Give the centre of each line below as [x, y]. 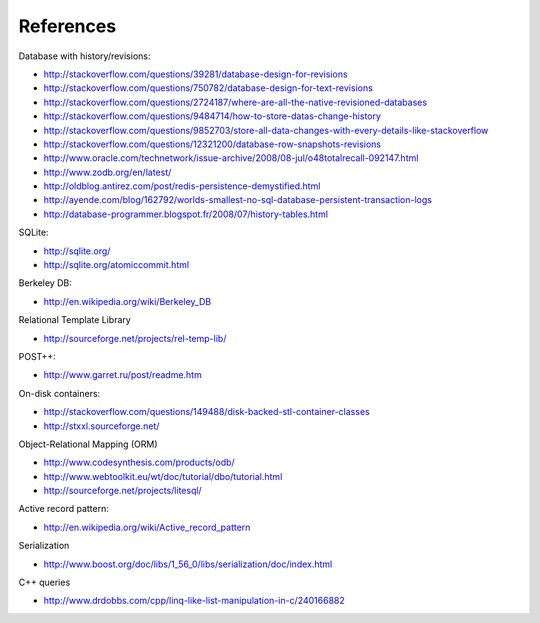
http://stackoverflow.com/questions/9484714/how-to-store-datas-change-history [212, 116]
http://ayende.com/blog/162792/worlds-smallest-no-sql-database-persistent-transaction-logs [237, 200]
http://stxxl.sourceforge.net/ [101, 426]
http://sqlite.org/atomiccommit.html [116, 265]
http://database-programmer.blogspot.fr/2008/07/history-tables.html [186, 214]
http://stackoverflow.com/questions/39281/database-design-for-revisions [196, 74]
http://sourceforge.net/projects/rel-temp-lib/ [135, 338]
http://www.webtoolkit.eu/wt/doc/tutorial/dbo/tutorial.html [163, 476]
